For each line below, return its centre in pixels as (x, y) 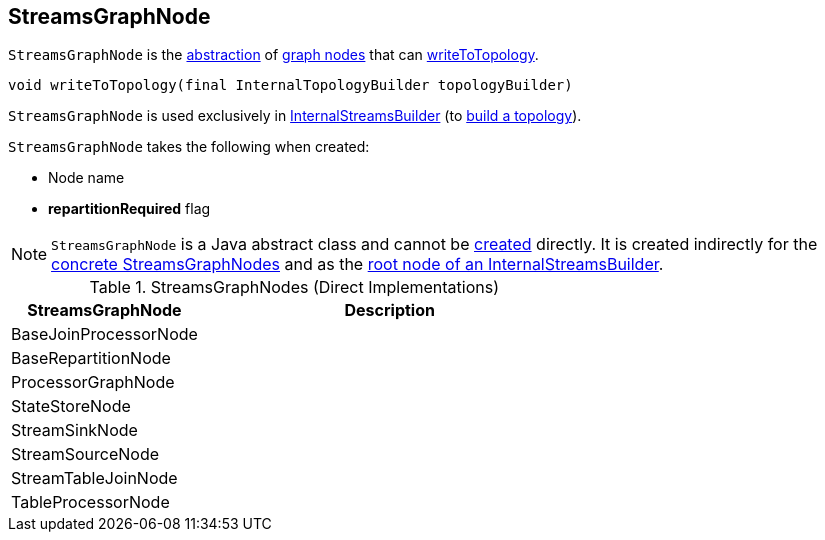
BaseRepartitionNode (91, 358)
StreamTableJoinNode (94, 478)
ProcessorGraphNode (93, 382)
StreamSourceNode (85, 454)
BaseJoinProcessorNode (104, 334)
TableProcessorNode (90, 502)
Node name (86, 178)
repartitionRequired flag (129, 209)
